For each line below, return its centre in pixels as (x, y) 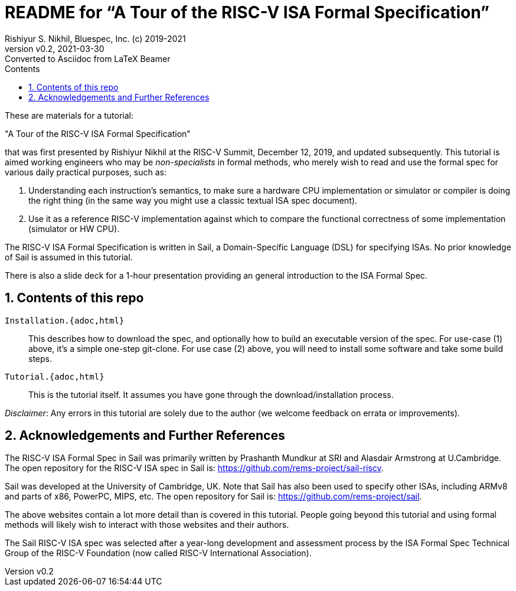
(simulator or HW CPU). (74, 228)
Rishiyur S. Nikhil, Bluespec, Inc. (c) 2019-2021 (95, 38)
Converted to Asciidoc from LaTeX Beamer (88, 58)
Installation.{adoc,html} (65, 320)
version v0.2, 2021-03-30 (55, 48)
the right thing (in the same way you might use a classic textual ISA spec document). (193, 200)
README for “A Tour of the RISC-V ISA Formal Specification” (247, 12)
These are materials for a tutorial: (69, 115)
